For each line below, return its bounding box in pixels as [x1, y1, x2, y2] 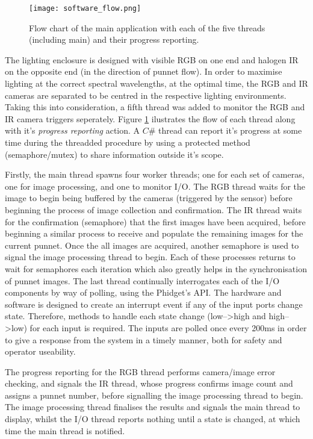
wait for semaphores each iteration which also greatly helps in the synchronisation [5, 262, 307, 275]
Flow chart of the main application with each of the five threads [29, 21, 265, 34]
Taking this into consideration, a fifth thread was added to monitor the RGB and [5, 101, 305, 113]
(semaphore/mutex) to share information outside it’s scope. [5, 148, 224, 160]
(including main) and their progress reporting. [29, 33, 199, 46]
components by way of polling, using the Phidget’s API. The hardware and [5, 286, 282, 299]
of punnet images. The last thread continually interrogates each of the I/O [5, 274, 280, 287]
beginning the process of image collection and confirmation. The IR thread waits [5, 203, 302, 216]
